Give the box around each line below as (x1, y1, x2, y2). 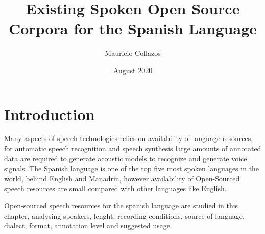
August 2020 (113, 64, 153, 75)
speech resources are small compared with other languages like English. (4, 183, 227, 194)
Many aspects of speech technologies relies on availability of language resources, (4, 133, 253, 144)
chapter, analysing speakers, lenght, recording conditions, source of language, (4, 210, 245, 221)
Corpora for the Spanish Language (9, 18, 257, 39)
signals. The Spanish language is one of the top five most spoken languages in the (4, 163, 259, 174)
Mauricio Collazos (105, 48, 161, 58)
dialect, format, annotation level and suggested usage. (4, 220, 172, 231)
